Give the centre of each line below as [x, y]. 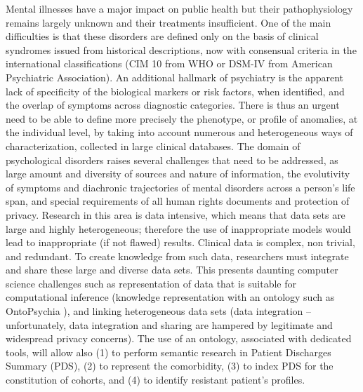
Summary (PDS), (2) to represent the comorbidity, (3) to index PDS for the [170, 366]
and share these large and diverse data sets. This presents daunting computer [172, 270]
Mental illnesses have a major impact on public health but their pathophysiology [179, 8]
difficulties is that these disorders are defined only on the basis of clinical [162, 36]
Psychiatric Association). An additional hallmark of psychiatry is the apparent [175, 77]
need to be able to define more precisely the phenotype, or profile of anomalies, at [182, 118]
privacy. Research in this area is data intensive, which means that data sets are [176, 214]
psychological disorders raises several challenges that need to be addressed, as [172, 160]
